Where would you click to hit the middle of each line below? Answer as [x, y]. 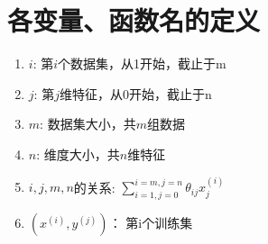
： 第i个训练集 [151, 223]
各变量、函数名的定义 [134, 20]
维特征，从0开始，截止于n [135, 93]
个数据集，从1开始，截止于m [142, 63]
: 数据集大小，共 [88, 124]
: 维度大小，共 [78, 154]
